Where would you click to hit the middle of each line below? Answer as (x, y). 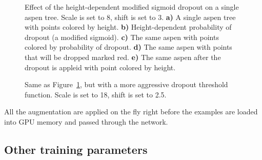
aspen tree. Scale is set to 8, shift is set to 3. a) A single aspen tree (130, 17)
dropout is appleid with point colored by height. (100, 67)
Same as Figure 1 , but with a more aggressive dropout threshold (126, 84)
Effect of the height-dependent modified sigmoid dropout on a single (132, 7)
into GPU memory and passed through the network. (86, 121)
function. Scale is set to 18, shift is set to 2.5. (96, 94)
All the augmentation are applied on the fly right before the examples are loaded (131, 112)
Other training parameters (76, 149)
